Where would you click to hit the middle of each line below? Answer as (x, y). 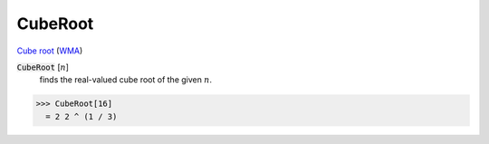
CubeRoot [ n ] (43, 67)
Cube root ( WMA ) (50, 51)
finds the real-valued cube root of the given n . (126, 80)
